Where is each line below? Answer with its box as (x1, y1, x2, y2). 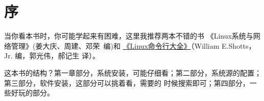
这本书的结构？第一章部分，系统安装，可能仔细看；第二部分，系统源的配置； (4, 67, 261, 78)
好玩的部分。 (11, 87, 54, 98)
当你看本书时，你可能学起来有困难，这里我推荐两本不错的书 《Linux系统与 (4, 30, 253, 41)
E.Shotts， (222, 40, 256, 51)
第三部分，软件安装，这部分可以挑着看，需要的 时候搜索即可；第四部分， (4, 77, 250, 88)
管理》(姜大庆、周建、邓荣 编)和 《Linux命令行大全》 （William (11, 40, 220, 51)
